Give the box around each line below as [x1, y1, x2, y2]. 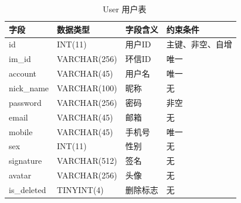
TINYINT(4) [57, 183, 104, 195]
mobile [9, 125, 33, 137]
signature [9, 154, 42, 167]
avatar [9, 169, 32, 181]
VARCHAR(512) [57, 154, 117, 167]
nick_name [9, 81, 49, 94]
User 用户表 [103, 3, 147, 15]
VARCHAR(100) [57, 81, 117, 94]
